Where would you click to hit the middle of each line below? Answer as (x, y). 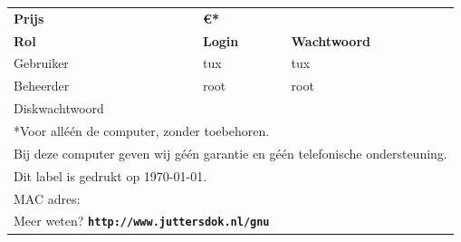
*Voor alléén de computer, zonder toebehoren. (142, 130)
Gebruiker (41, 63)
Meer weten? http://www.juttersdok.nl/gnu (142, 221)
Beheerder (42, 86)
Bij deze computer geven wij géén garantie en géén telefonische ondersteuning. (230, 153)
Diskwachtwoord (59, 108)
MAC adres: (47, 198)
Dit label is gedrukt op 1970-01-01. (110, 175)
